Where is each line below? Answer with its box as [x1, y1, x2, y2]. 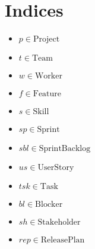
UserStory [37, 163, 74, 172]
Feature [33, 90, 62, 99]
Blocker [35, 200, 63, 209]
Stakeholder [37, 218, 81, 227]
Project [33, 35, 60, 44]
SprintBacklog [39, 144, 91, 153]
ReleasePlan [40, 236, 85, 245]
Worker [34, 72, 62, 81]
